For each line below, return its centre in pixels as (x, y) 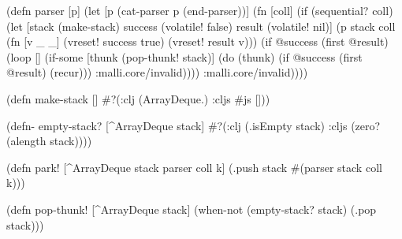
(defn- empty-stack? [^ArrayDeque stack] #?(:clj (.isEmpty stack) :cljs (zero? (194, 125)
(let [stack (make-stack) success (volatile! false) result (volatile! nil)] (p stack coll (201, 26)
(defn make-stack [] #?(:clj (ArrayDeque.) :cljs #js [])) (138, 98)
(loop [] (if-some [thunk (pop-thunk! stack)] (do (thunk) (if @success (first (184, 56)
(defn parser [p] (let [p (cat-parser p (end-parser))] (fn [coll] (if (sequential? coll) (200, 10)
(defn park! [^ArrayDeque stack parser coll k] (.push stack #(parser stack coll (194, 167)
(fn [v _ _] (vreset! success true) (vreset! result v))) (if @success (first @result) (197, 41)
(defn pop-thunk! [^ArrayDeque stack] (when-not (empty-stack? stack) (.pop (192, 209)
